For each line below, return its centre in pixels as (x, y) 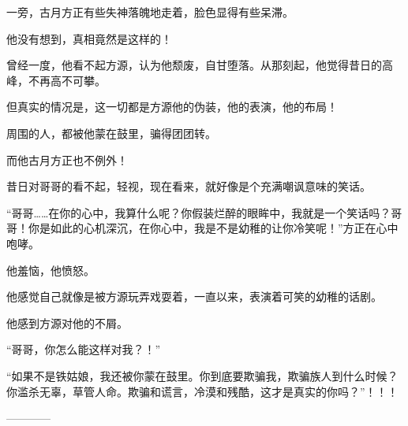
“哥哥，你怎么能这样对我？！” (84, 349)
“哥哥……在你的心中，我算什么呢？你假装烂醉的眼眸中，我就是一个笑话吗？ (199, 212)
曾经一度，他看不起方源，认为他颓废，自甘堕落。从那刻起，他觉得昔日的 (194, 65)
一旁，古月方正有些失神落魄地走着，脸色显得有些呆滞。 (150, 12)
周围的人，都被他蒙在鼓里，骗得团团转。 (111, 133)
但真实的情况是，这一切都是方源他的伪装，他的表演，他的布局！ (172, 107)
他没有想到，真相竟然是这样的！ (89, 38)
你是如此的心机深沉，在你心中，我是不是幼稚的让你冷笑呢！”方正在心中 (213, 228)
